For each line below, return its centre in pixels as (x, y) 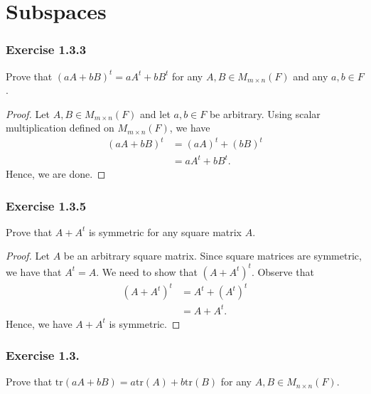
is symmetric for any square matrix (165, 231)
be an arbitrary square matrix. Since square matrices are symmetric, (213, 256)
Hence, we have (39, 323)
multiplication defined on (60, 128)
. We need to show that (147, 271)
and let (155, 113)
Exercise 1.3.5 (46, 205)
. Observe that (283, 271)
